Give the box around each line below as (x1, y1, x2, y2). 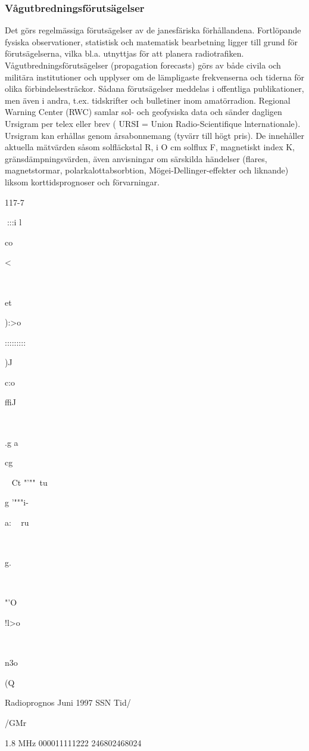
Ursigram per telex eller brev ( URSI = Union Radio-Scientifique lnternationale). (5, 117, 301, 129)
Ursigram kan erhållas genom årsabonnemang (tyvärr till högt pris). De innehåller (5, 129, 304, 141)
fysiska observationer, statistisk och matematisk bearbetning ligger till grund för (5, 35, 298, 48)
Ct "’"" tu (11, 476, 48, 488)
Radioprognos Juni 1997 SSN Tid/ (5, 696, 131, 709)
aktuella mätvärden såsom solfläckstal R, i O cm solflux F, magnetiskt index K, (5, 141, 295, 153)
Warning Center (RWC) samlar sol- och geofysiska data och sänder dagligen (5, 105, 282, 118)
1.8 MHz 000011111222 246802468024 (5, 736, 142, 749)
